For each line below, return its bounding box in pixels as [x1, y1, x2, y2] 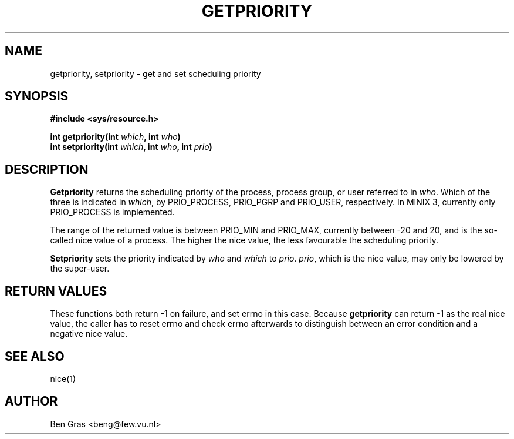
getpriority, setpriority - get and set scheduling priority [50, 68, 261, 79]
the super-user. [50, 263, 110, 274]
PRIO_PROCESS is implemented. [50, 207, 175, 217]
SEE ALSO [5, 348, 65, 364]
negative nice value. [50, 329, 128, 339]
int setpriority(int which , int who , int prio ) [50, 142, 212, 152]
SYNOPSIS [5, 89, 69, 104]
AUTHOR [5, 394, 58, 409]
